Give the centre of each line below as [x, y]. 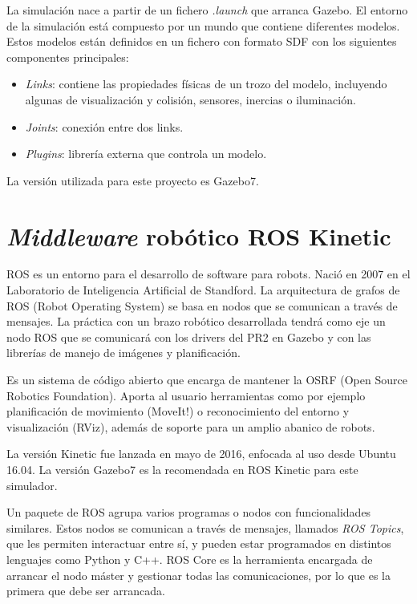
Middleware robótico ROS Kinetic [199, 236]
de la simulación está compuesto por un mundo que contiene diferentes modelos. [203, 25]
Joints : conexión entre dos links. [104, 126]
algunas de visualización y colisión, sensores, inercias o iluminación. [190, 99]
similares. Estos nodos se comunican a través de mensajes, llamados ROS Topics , [205, 527]
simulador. [32, 485]
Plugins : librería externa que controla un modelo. [146, 154]
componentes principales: [68, 57]
